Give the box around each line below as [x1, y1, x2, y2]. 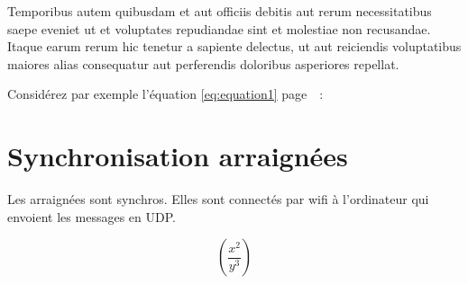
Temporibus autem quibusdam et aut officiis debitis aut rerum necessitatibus [7, 2, 432, 20]
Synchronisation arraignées [7, 138, 348, 174]
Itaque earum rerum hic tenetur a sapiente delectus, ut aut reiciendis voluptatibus [7, 37, 462, 56]
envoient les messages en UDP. [7, 207, 176, 226]
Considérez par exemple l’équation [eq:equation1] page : [7, 84, 324, 103]
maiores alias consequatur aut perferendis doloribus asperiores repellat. [7, 54, 399, 73]
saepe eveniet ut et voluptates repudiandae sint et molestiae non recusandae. [7, 19, 431, 38]
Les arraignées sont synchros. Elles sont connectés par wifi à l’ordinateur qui [7, 190, 429, 209]
